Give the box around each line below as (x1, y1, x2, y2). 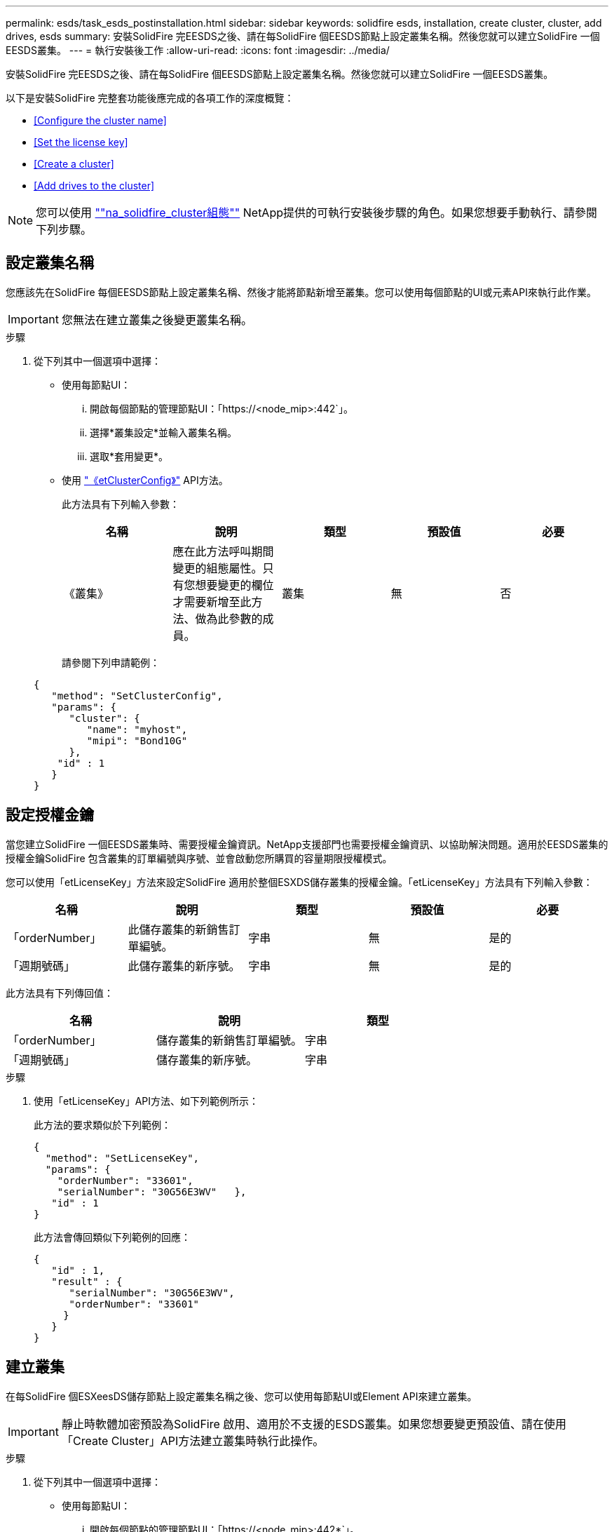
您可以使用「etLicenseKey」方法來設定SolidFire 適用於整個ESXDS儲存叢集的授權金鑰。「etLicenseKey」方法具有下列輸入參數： (6, 875, 593, 888)
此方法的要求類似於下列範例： (34, 1118, 171, 1131)
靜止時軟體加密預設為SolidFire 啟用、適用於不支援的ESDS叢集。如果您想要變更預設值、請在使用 (61, 1416, 566, 1431)
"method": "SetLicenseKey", (45, 1152, 200, 1164)
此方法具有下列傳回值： (6, 986, 114, 999)
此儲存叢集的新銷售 (128, 922, 229, 936)
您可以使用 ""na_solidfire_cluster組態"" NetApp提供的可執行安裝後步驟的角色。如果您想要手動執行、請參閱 (36, 206, 598, 220)
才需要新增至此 (172, 594, 252, 609)
